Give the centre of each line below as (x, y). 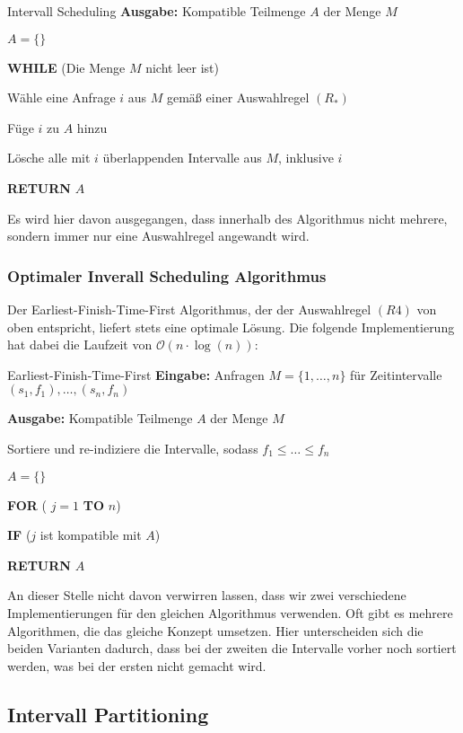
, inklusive (306, 158)
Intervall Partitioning (108, 714)
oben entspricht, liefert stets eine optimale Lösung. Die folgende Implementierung (231, 327)
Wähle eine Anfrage (61, 97)
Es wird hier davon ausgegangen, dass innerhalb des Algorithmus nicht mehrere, (227, 218)
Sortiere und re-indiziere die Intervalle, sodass (133, 448)
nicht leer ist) (182, 67)
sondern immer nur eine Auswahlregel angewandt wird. (158, 236)
